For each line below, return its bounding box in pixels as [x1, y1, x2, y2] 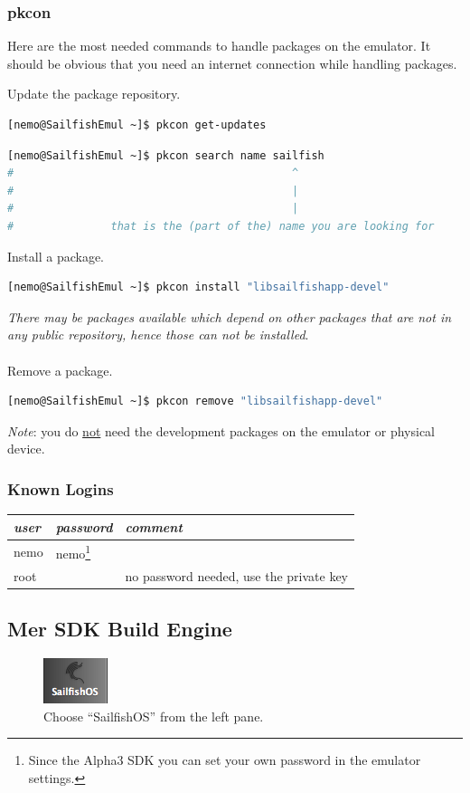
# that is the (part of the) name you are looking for [7, 219, 435, 233]
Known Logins [7, 477, 114, 500]
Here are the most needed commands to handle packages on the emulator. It [7, 36, 431, 55]
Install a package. [7, 246, 105, 265]
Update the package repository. [7, 84, 181, 103]
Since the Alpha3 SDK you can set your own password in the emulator [28, 750, 421, 769]
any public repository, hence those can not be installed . [7, 325, 309, 344]
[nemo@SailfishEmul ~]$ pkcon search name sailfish [7, 148, 324, 162]
